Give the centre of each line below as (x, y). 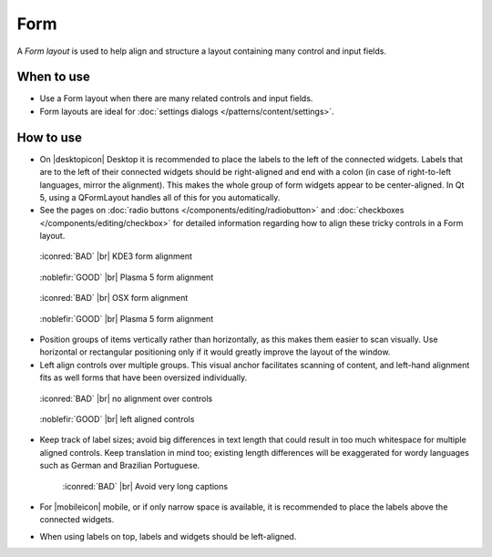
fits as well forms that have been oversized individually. (143, 377)
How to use (49, 137)
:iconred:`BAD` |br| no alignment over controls (126, 398)
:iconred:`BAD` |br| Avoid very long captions (145, 486)
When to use (54, 77)
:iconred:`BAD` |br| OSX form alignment (114, 298)
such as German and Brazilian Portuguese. (120, 466)
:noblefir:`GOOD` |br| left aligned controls (117, 419)
